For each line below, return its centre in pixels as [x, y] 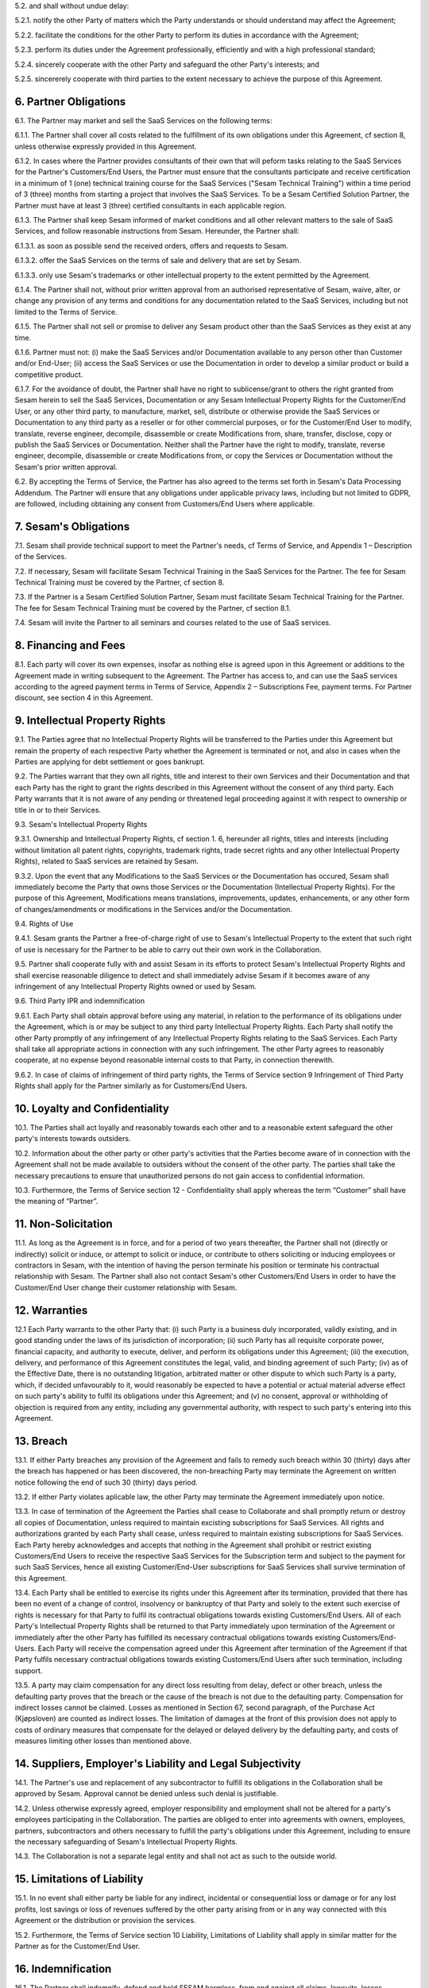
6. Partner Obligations [70, 101]
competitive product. [49, 375]
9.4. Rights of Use [44, 924]
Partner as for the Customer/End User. [77, 1946]
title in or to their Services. [58, 810]
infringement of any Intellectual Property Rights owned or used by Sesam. [136, 987]
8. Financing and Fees [70, 645]
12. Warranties [51, 1310]
